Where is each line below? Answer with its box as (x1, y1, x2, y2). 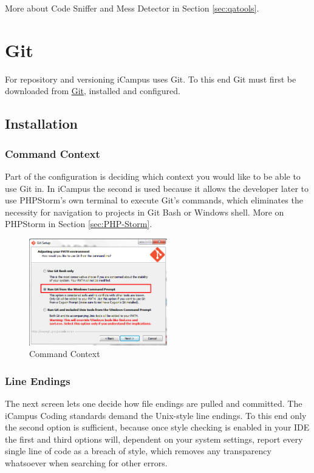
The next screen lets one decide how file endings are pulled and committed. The (5, 397, 302, 409)
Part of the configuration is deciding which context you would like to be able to (5, 169, 301, 182)
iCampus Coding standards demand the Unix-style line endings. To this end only (5, 409, 307, 421)
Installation (5, 114, 78, 133)
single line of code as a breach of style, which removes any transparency (5, 444, 271, 457)
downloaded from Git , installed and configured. (5, 84, 180, 97)
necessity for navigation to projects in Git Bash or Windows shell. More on (5, 205, 284, 218)
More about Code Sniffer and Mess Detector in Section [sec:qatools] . (5, 2, 259, 14)
